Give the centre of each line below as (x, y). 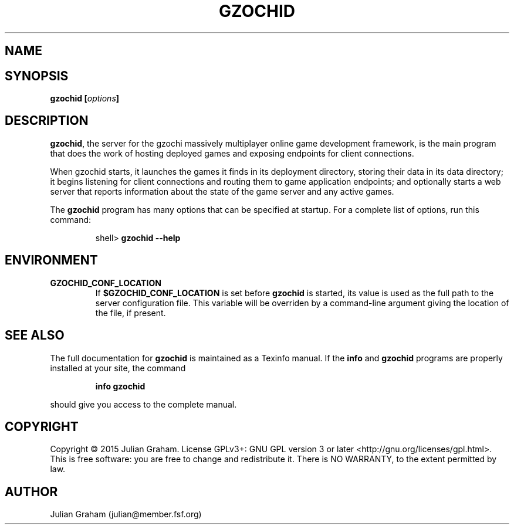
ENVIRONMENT (51, 260)
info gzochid (120, 386)
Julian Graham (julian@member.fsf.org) (126, 514)
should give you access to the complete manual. (143, 404)
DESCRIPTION (47, 121)
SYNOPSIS (37, 76)
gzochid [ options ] (85, 99)
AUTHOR (31, 491)
